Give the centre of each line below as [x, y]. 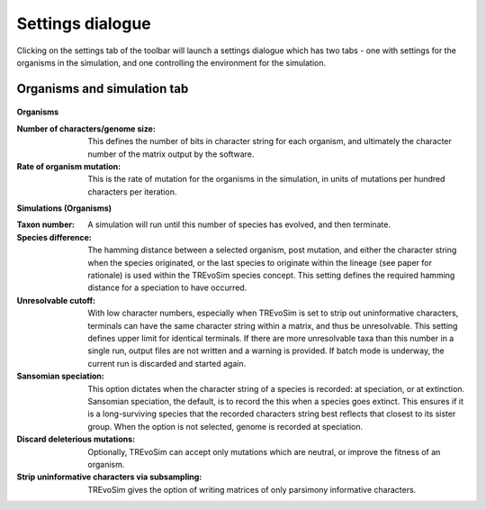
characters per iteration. [132, 191]
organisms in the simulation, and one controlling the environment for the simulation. [171, 62]
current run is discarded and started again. [167, 363]
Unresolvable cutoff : [56, 300]
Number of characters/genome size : [86, 128]
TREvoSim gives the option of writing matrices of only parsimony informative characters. [252, 489]
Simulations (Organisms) [64, 208]
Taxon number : [46, 224]
